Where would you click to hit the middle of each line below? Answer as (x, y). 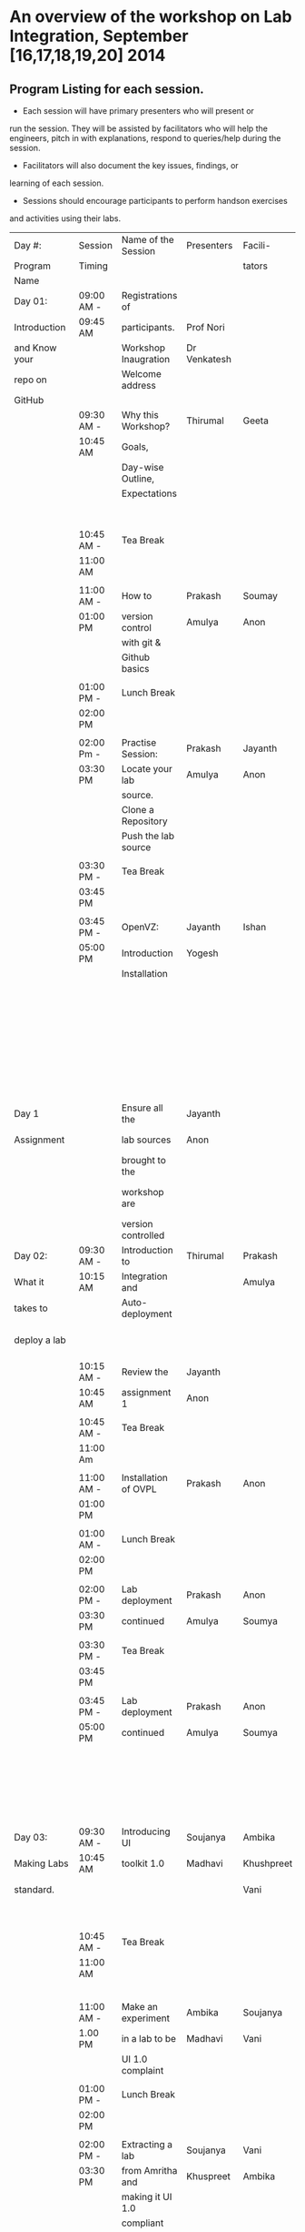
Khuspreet (208, 2176)
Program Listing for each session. (107, 89)
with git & (141, 642)
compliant (143, 2223)
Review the (145, 1372)
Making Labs (41, 1863)
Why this (140, 415)
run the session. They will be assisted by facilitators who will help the (138, 128)
